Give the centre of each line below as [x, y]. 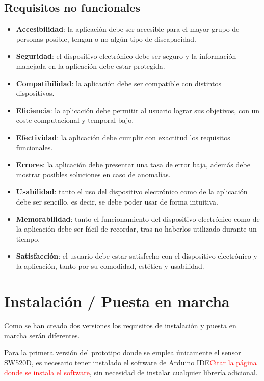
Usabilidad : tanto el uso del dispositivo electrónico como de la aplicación [132, 192]
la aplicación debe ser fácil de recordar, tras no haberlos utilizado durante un [136, 229]
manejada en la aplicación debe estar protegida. [90, 66]
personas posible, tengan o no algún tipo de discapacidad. [106, 39]
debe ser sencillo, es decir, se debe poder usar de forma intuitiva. [117, 201]
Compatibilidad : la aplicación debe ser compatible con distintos [118, 83]
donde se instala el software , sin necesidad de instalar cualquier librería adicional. [131, 372]
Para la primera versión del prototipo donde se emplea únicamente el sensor [123, 352]
